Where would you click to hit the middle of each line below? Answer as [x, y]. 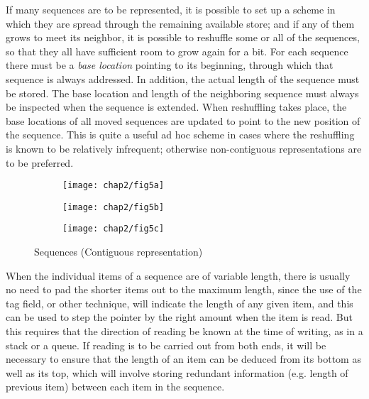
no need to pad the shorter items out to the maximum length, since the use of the [184, 289]
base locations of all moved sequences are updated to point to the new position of [183, 120]
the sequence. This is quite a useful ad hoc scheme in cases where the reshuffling [180, 135]
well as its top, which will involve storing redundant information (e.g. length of [177, 372]
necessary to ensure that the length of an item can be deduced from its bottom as [183, 359]
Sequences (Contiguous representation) [119, 252]
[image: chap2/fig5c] [114, 229]
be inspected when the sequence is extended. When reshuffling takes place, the [176, 107]
